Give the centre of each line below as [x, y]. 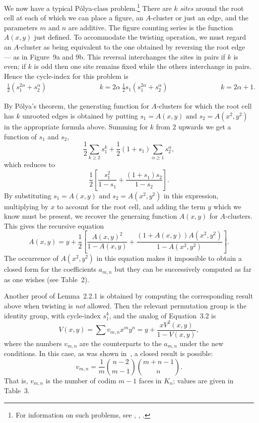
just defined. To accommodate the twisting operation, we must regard [140, 37]
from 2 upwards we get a [194, 127]
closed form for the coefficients [50, 269]
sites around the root [212, 8]
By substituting [28, 195]
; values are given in [203, 380]
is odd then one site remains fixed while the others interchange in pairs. [143, 66]
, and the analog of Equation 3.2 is [163, 315]
